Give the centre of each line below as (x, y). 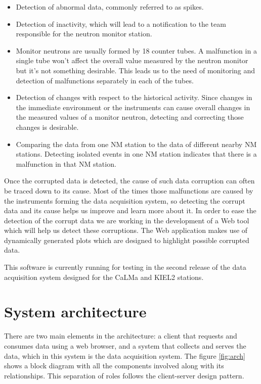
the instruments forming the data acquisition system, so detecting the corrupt (125, 200)
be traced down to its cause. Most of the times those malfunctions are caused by (129, 190)
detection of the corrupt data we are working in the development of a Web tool (127, 220)
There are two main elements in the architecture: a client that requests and (121, 336)
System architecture (75, 311)
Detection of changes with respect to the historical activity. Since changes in (134, 97)
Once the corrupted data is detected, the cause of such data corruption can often (129, 181)
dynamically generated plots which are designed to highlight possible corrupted (127, 240)
